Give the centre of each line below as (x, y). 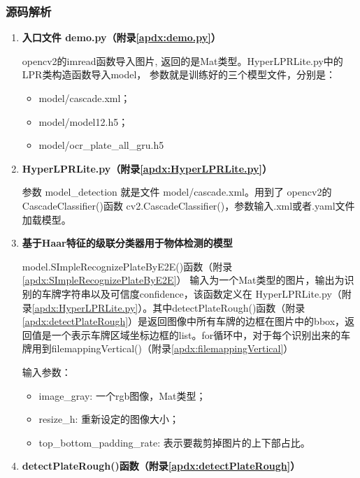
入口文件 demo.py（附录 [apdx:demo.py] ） (121, 37)
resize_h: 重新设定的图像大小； (109, 419)
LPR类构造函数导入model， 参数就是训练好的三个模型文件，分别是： (179, 74)
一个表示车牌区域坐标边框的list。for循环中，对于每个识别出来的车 (201, 334)
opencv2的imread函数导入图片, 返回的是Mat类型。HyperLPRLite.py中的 (182, 60)
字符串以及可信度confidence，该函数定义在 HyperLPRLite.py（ (201, 293)
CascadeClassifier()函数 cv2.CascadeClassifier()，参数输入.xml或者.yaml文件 (188, 205)
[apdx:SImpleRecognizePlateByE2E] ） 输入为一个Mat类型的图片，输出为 (183, 280)
